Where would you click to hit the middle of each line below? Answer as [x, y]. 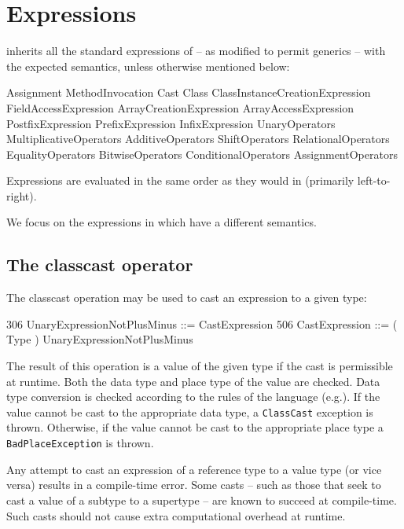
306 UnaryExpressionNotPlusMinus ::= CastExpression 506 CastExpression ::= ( [202, 323]
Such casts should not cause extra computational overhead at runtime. [176, 515]
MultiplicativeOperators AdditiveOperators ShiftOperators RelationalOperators [198, 139]
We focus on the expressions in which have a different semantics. [162, 222]
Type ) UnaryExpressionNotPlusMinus [100, 339]
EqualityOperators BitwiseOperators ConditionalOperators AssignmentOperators [202, 154]
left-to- [374, 180]
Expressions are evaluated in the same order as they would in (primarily [180, 180]
